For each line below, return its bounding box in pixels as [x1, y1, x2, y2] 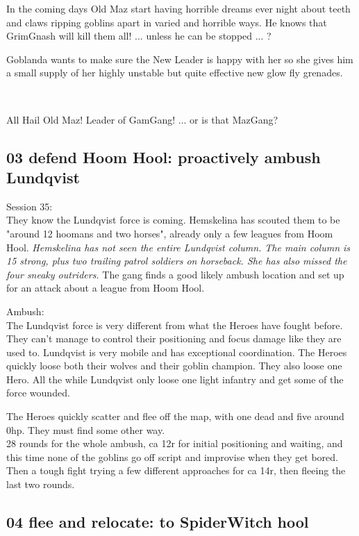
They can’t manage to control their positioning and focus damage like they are [6, 331, 342, 346]
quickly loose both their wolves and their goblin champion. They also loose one [6, 358, 342, 373]
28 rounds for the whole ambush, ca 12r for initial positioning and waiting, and [6, 436, 343, 451]
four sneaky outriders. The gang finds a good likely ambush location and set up [6, 267, 344, 281]
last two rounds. [6, 477, 75, 492]
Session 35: [6, 199, 53, 213]
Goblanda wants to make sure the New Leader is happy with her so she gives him [6, 51, 353, 66]
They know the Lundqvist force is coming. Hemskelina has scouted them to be [6, 212, 340, 227]
